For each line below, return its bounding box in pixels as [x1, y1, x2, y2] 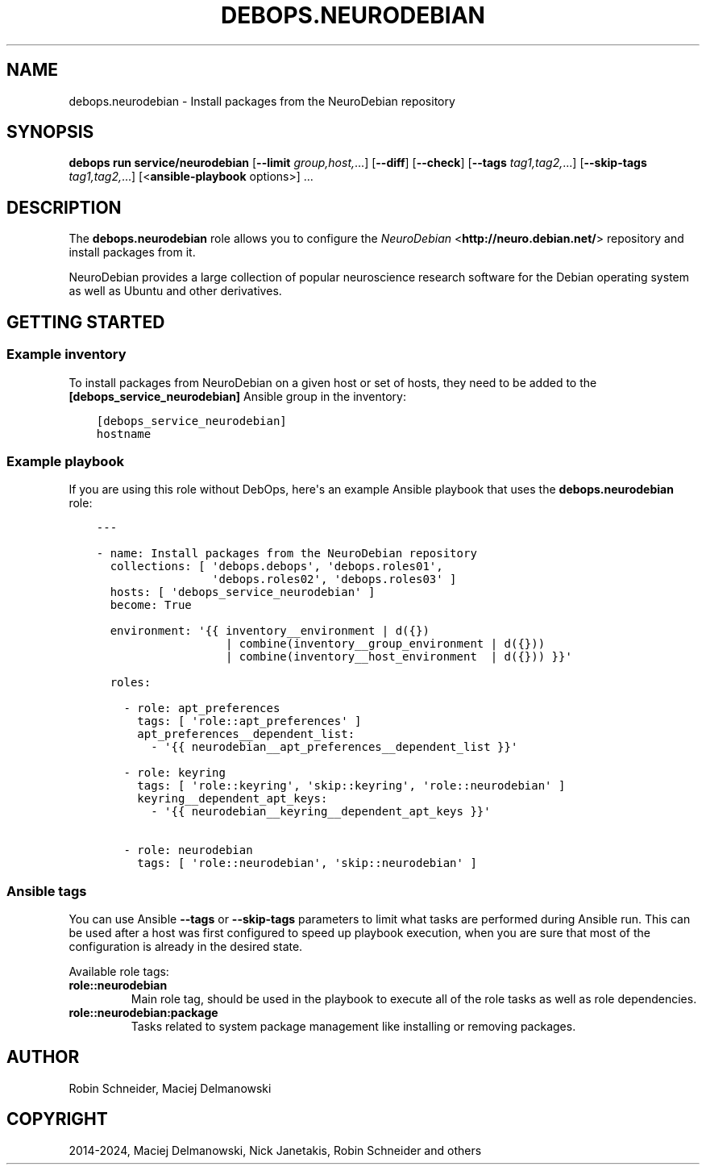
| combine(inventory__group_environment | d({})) [225, 637, 546, 651]
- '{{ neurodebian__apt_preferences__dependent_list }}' [151, 740, 518, 754]
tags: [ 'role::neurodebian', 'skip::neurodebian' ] [137, 856, 477, 870]
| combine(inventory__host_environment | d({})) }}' [225, 650, 572, 664]
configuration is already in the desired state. [69, 940, 303, 953]
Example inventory [6, 346, 127, 363]
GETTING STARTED [6, 311, 165, 332]
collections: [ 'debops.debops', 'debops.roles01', [110, 560, 443, 573]
